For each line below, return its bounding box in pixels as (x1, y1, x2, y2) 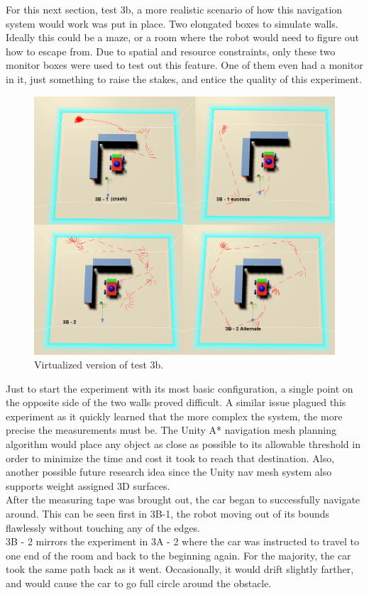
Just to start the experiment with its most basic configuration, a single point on (6, 381, 353, 395)
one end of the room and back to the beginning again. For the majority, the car (6, 547, 351, 562)
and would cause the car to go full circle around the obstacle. (6, 576, 272, 591)
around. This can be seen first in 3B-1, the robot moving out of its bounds (6, 506, 330, 521)
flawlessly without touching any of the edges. (6, 520, 201, 535)
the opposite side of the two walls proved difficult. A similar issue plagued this (6, 395, 346, 410)
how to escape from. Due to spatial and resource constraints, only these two (6, 43, 336, 58)
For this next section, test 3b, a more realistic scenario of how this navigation (6, 2, 343, 16)
